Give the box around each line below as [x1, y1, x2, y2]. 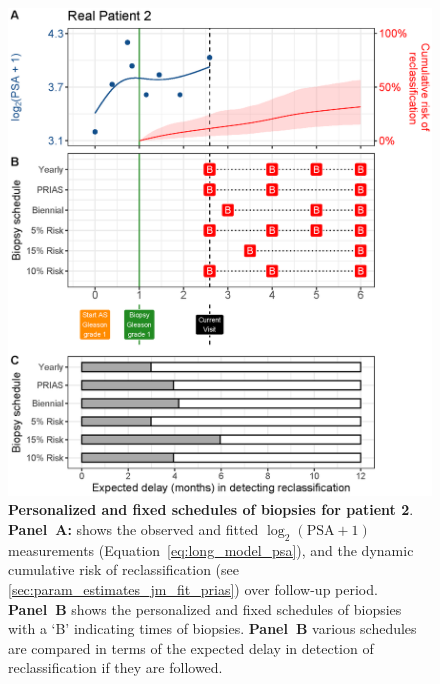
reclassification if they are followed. [8, 657, 223, 678]
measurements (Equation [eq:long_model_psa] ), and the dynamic [8, 539, 414, 560]
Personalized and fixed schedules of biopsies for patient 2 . [8, 499, 414, 520]
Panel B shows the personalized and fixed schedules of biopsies [8, 598, 402, 619]
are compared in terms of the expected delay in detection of [8, 637, 374, 658]
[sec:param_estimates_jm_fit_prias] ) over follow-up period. [8, 579, 378, 599]
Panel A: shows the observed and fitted [8, 519, 259, 540]
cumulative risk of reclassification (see [8, 559, 239, 580]
